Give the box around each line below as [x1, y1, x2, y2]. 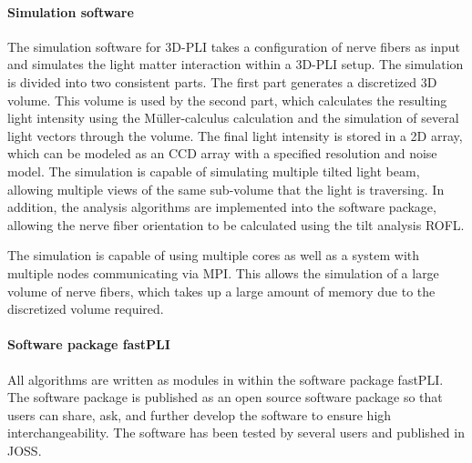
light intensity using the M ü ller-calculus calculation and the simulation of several [7, 108, 459, 127]
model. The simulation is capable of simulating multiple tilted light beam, [7, 161, 420, 180]
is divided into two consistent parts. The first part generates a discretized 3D [7, 72, 437, 91]
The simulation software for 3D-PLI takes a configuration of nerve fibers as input [7, 36, 461, 55]
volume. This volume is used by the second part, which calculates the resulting [7, 90, 447, 109]
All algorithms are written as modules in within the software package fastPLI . [7, 369, 444, 388]
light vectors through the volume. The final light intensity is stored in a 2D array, [7, 126, 463, 145]
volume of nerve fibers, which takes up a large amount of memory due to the [7, 281, 436, 300]
